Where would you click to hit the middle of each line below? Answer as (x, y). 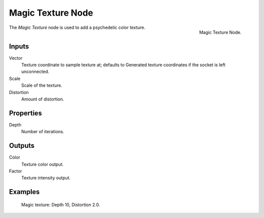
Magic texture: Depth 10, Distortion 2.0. (61, 205)
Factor (15, 171)
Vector (16, 58)
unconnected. (35, 72)
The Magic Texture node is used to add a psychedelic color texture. (77, 27)
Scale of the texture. (42, 85)
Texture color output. (42, 164)
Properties (25, 113)
